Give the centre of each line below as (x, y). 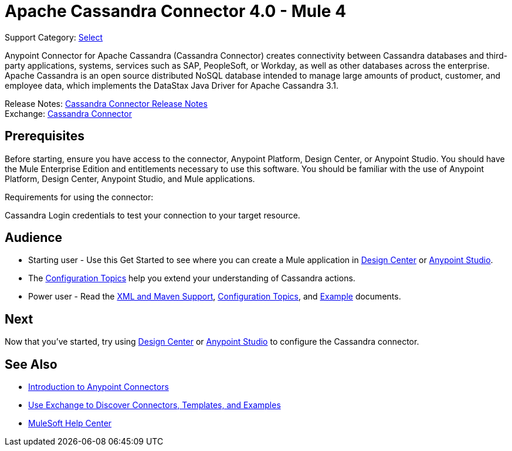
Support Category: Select (54, 37)
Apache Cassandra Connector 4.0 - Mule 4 (176, 11)
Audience (34, 238)
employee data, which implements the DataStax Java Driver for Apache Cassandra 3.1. (172, 85)
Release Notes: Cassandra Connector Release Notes (106, 103)
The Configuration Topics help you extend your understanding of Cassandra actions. (192, 278)
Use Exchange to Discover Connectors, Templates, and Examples (155, 405)
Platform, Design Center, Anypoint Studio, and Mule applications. (130, 179)
